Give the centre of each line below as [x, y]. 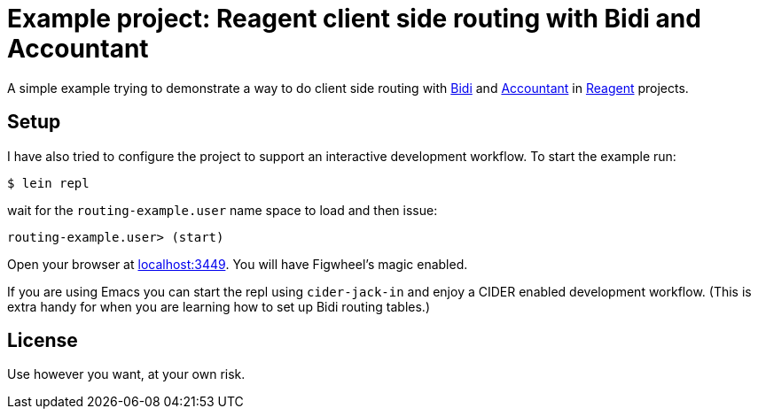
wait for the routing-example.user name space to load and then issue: [223, 210]
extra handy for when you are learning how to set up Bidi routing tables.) [219, 306]
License [43, 341]
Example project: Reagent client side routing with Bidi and [354, 19]
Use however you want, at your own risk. [126, 374]
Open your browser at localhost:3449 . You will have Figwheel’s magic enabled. [238, 264]
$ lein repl [48, 183]
